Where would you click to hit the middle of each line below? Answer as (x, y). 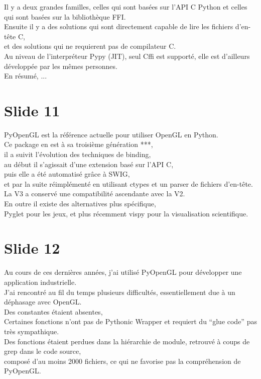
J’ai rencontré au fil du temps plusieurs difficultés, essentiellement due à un (120, 292)
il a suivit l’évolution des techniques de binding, (78, 154)
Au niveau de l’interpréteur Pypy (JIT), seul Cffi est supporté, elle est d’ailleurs (127, 56)
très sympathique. (32, 331)
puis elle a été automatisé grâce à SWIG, (67, 174)
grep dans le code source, (43, 351)
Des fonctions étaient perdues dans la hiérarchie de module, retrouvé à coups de (127, 341)
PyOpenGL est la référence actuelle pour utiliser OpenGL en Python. (111, 134)
